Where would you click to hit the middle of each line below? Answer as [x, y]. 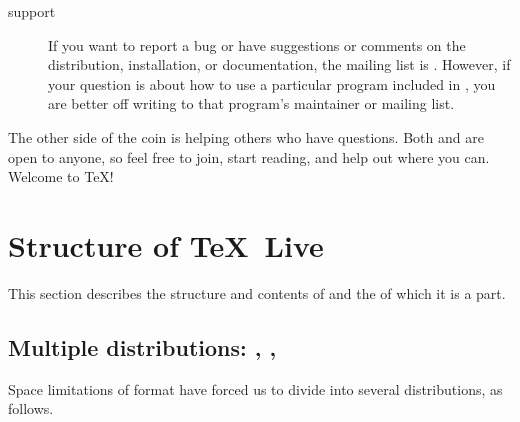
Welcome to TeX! [61, 176]
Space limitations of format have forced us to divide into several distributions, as [255, 388]
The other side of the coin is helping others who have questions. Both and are [246, 136]
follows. [31, 408]
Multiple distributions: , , [142, 346]
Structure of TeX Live [166, 244]
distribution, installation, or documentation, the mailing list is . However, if [279, 64]
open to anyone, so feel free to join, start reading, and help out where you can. [249, 156]
